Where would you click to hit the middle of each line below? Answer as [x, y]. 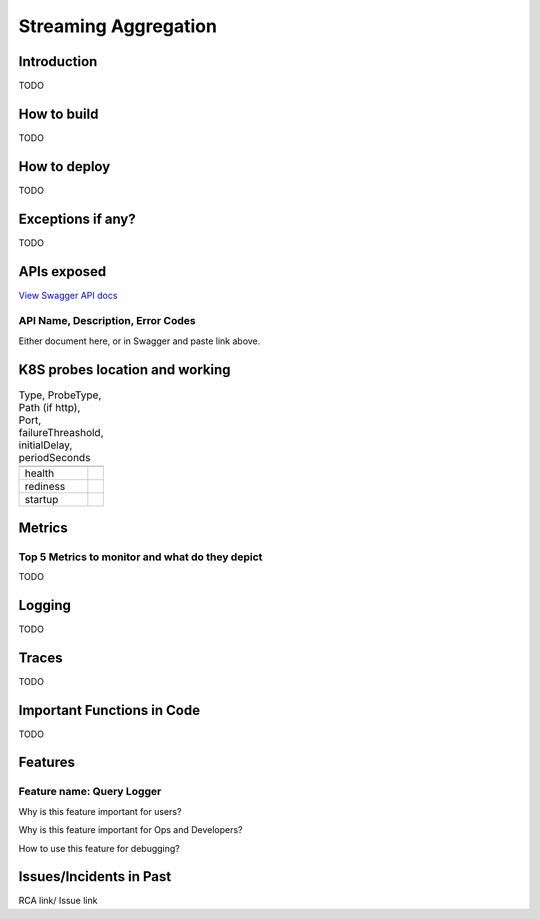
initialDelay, [45, 445]
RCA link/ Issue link [58, 901]
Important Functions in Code [109, 710]
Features [46, 762]
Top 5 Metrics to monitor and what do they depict [140, 557]
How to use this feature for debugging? [99, 848]
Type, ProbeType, [60, 395]
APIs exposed [62, 271]
